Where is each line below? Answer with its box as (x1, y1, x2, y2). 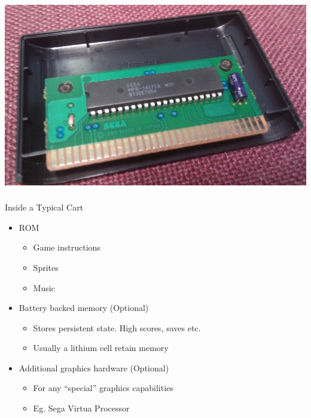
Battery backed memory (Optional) (19, 301, 149, 314)
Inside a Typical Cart (5, 201, 84, 213)
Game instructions (33, 241, 100, 254)
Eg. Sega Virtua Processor (33, 402, 130, 414)
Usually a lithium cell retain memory (33, 341, 169, 354)
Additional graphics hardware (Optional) (19, 361, 169, 374)
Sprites (33, 261, 59, 273)
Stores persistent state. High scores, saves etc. (33, 321, 201, 334)
